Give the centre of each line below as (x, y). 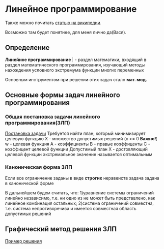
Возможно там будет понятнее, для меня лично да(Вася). (66, 32)
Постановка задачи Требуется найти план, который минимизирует (75, 133)
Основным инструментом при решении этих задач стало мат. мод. (76, 79)
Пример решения (24, 241)
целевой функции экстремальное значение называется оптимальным (79, 155)
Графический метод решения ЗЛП (61, 229)
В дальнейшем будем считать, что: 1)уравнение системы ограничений (79, 192)
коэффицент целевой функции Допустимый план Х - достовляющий (77, 149)
